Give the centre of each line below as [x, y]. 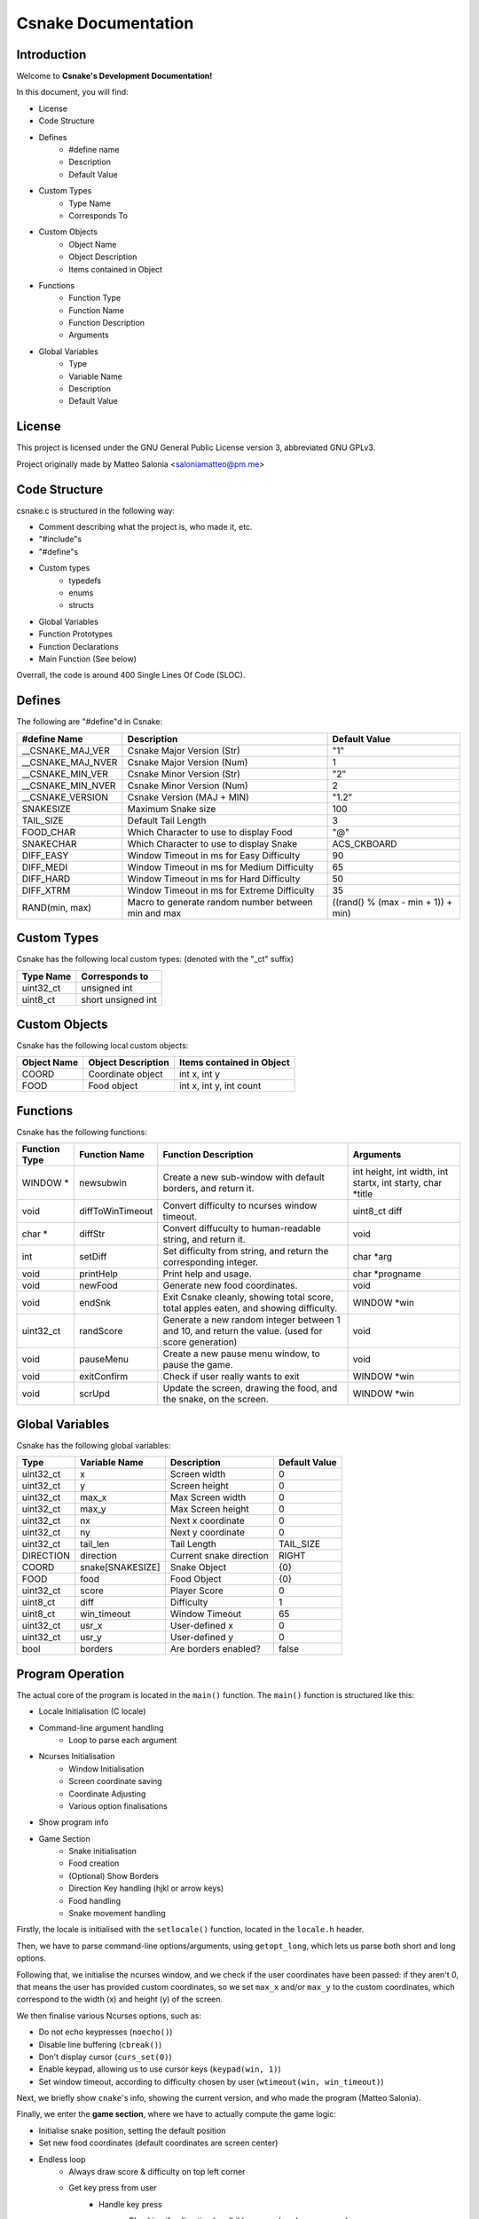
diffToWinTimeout [116, 1212]
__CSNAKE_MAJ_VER [66, 750]
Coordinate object [126, 1074]
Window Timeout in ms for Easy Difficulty [214, 855]
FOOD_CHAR [49, 832]
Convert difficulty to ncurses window [240, 1205]
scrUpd [94, 1394]
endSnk [95, 1303]
